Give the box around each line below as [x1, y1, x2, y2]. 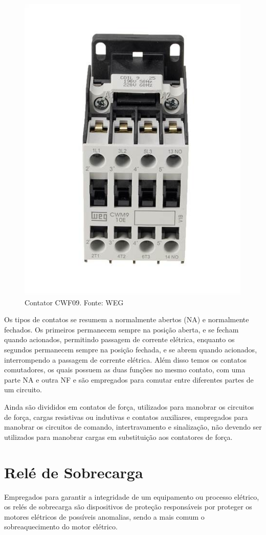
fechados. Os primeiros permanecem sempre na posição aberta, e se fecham [4, 324, 239, 335]
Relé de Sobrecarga [4, 461, 143, 482]
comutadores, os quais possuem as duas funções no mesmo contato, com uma [4, 364, 246, 375]
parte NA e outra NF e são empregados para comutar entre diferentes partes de [4, 374, 254, 385]
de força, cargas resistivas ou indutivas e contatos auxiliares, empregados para [4, 411, 248, 422]
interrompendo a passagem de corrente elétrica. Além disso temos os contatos [4, 354, 247, 365]
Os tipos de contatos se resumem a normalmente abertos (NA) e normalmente [4, 314, 249, 325]
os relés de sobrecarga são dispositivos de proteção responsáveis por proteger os [4, 501, 252, 512]
